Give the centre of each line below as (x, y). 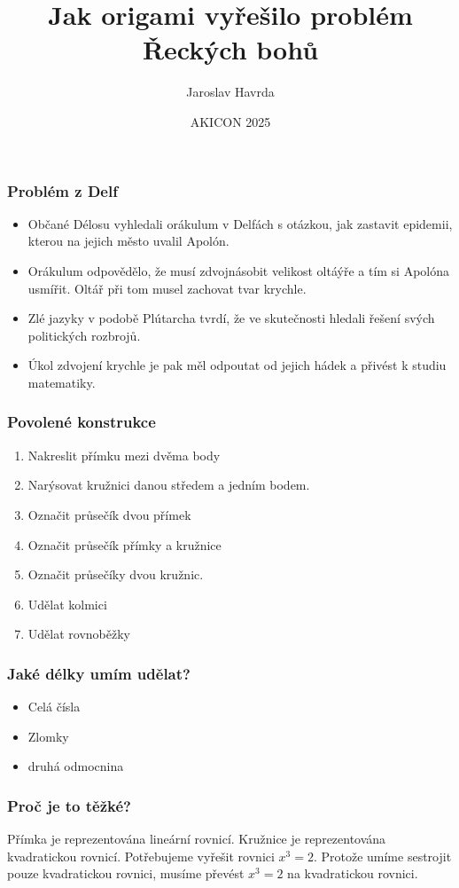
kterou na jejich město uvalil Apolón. (128, 241)
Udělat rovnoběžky (79, 634)
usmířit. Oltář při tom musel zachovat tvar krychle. (167, 288)
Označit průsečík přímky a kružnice (124, 544)
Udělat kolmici (67, 604)
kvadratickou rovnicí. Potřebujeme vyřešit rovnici (141, 856)
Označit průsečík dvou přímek (109, 514)
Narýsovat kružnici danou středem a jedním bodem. (169, 485)
